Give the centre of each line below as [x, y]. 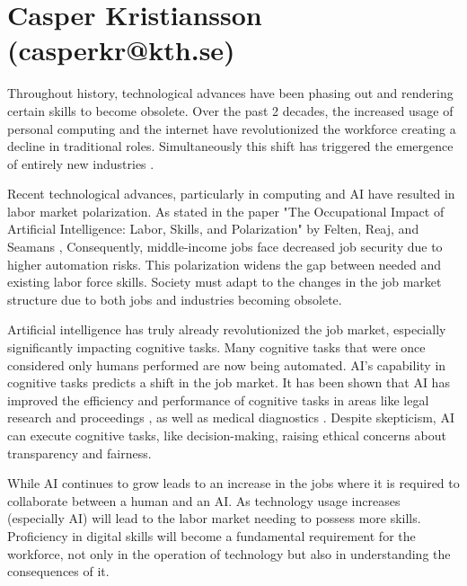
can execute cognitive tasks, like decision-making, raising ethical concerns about [227, 435]
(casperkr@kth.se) [121, 50]
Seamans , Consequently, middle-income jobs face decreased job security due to [225, 247]
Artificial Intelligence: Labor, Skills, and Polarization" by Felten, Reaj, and [213, 229]
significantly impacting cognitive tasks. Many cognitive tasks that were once [216, 347]
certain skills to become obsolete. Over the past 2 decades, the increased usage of [230, 110]
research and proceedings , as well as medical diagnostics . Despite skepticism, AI [231, 417]
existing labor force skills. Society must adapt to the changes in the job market [225, 282]
